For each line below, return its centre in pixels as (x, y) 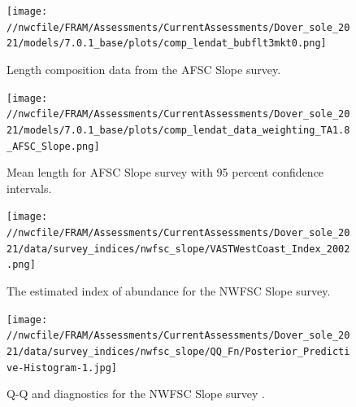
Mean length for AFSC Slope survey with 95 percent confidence (165, 172)
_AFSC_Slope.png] (53, 146)
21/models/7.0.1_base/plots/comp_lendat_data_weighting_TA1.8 (178, 130)
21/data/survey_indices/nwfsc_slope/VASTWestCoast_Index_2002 (178, 249)
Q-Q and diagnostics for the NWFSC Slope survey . (136, 394)
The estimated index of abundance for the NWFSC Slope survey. (169, 291)
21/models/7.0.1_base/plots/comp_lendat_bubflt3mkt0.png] (167, 44)
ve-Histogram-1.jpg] (62, 368)
